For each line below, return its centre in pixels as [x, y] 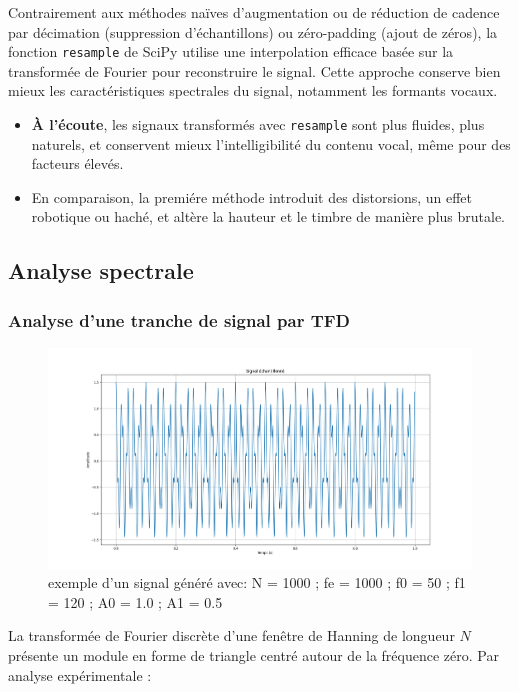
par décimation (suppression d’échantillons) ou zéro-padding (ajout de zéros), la [253, 31]
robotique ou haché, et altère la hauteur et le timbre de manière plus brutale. [268, 216]
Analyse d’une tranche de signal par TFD [179, 319]
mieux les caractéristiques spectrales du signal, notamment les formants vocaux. [253, 90]
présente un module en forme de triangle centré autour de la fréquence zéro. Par [253, 654]
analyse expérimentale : [80, 674]
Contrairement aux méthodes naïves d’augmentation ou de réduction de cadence [254, 12]
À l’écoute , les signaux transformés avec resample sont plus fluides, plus [258, 124]
